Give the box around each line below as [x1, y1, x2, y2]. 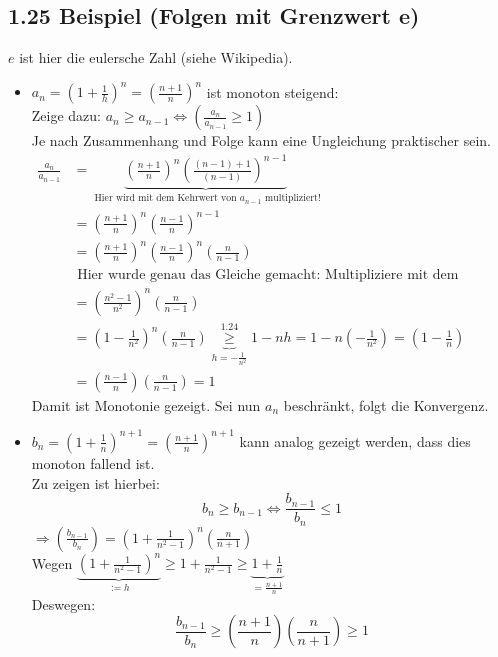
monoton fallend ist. [31, 452, 155, 473]
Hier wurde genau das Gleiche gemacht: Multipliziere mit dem [77, 268, 459, 283]
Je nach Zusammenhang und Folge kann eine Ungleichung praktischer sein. [31, 130, 492, 151]
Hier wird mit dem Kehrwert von [94, 193, 237, 204]
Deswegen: [31, 593, 96, 614]
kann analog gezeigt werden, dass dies [239, 430, 471, 451]
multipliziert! [265, 193, 321, 204]
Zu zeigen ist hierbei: [31, 472, 160, 493]
